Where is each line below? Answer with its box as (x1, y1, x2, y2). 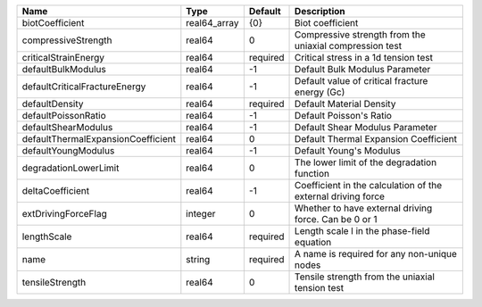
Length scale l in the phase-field (295, 225, 430, 236)
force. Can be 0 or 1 (295, 213, 378, 225)
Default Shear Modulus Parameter (295, 121, 437, 133)
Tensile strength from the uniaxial (295, 270, 435, 283)
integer (186, 208, 216, 220)
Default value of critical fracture (295, 75, 428, 87)
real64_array (186, 17, 240, 29)
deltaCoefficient (21, 185, 89, 196)
